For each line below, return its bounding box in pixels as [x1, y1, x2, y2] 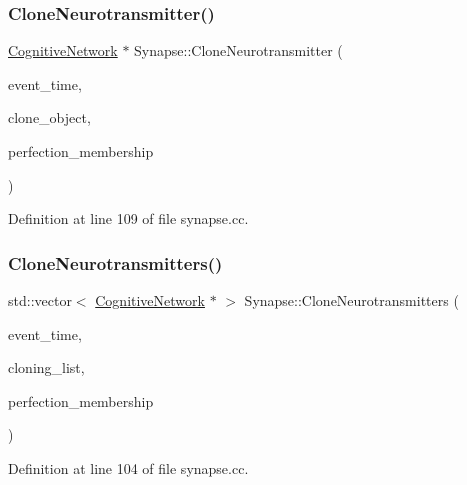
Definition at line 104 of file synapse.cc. [8, 457, 249, 478]
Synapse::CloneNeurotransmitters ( [244, 290, 459, 310]
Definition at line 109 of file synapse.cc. [8, 208, 249, 229]
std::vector [8, 290, 72, 310]
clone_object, [8, 107, 91, 128]
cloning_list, [8, 357, 85, 378]
